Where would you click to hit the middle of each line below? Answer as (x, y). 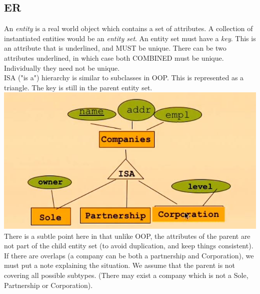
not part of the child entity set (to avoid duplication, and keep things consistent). (129, 246)
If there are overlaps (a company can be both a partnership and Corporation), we (129, 255)
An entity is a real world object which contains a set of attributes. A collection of (128, 28)
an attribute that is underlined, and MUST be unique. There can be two (115, 48)
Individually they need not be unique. (62, 67)
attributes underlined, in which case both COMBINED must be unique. (114, 57)
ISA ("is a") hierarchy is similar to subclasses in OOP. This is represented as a (124, 78)
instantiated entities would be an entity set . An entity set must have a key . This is (130, 38)
